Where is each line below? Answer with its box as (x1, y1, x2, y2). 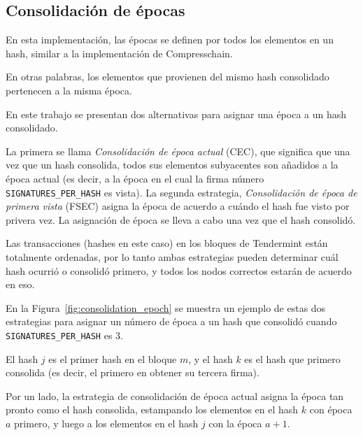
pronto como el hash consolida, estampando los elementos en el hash (6, 402, 299, 417)
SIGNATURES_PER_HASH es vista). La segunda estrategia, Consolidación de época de (6, 185, 357, 199)
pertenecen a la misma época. (6, 83, 132, 97)
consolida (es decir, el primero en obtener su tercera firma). (6, 365, 259, 380)
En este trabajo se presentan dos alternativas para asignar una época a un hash (6, 106, 347, 121)
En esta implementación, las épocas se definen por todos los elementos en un (6, 32, 334, 47)
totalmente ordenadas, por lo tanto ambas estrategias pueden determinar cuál (6, 249, 339, 264)
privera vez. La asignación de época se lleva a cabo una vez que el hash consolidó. (6, 212, 356, 227)
